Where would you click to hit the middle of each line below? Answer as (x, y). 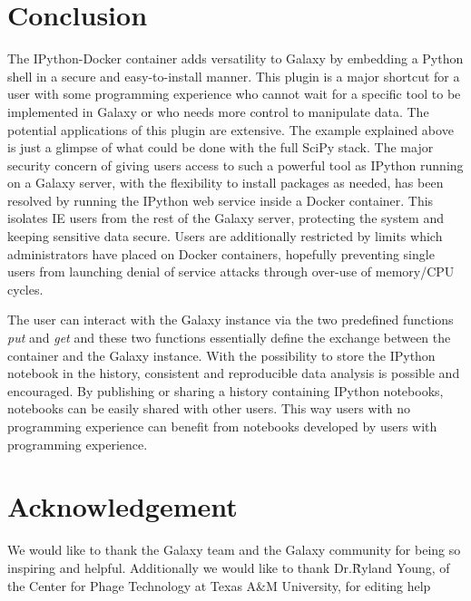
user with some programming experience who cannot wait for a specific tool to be (234, 94)
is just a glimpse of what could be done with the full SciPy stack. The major (221, 147)
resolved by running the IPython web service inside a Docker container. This (221, 200)
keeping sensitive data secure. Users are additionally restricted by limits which (225, 236)
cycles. (25, 289)
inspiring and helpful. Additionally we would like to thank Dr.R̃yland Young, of (229, 567)
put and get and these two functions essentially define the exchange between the (229, 338)
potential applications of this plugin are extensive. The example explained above (231, 129)
